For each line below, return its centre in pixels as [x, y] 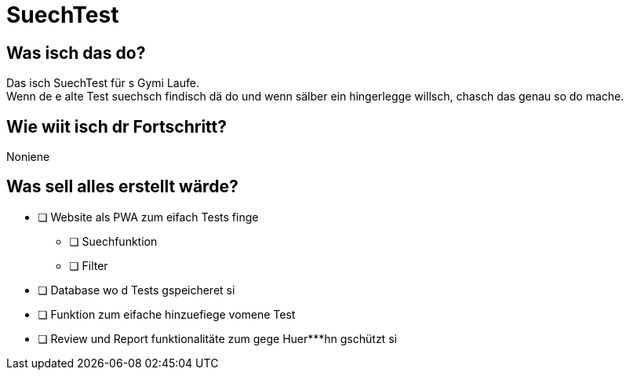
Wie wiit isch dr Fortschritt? [117, 126]
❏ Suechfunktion [113, 241]
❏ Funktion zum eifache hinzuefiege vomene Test [167, 314]
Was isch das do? [76, 53]
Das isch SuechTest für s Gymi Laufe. [103, 83]
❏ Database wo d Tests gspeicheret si [137, 290]
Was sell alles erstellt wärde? [122, 187]
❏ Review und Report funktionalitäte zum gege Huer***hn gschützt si [217, 338]
